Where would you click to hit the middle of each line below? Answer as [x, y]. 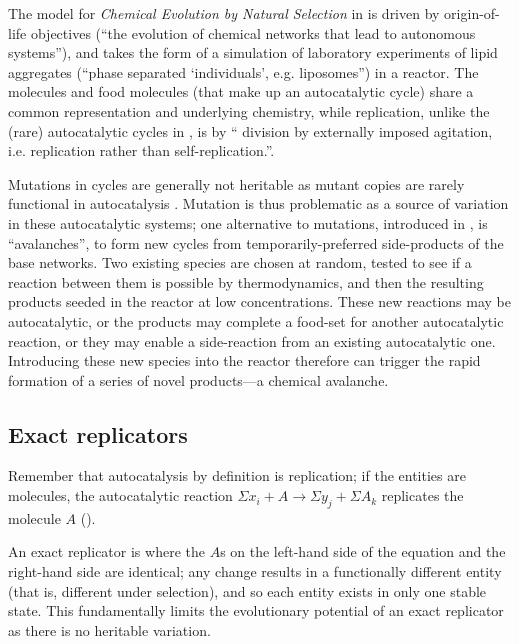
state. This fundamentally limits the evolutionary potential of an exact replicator [256, 610]
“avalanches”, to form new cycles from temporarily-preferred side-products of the [256, 242]
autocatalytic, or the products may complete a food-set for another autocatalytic [256, 320]
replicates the [422, 495]
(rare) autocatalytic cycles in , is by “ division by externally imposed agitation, [250, 130]
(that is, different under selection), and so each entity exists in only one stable [247, 590]
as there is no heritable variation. [109, 629]
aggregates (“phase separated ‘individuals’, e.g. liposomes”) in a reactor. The [243, 71]
